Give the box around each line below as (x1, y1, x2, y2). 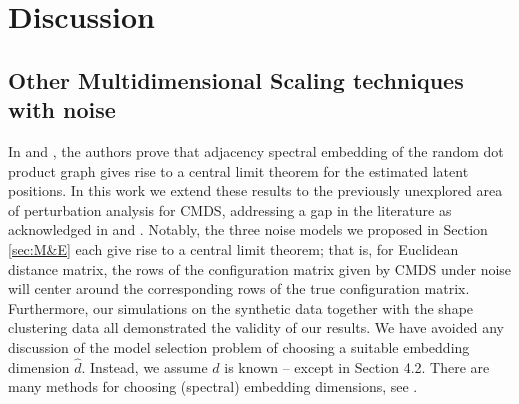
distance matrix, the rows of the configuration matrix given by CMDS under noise (8, 258, 512, 279)
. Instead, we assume (81, 356, 208, 377)
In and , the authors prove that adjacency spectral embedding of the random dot (8, 140, 504, 161)
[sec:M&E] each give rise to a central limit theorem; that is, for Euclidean (8, 238, 459, 259)
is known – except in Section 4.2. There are (224, 356, 490, 377)
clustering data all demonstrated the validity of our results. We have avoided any (8, 317, 504, 338)
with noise (8, 94, 116, 125)
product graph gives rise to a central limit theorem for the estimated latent (8, 160, 469, 181)
